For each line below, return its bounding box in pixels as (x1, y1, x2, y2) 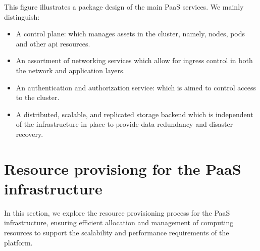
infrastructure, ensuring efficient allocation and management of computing (4, 217, 234, 228)
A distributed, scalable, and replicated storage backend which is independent (16, 109, 253, 119)
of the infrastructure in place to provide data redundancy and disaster (16, 119, 233, 129)
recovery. (16, 128, 43, 139)
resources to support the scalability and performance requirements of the (4, 227, 229, 238)
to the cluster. (16, 92, 60, 103)
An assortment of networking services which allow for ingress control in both (16, 55, 253, 66)
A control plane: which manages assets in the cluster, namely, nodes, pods (16, 28, 245, 39)
